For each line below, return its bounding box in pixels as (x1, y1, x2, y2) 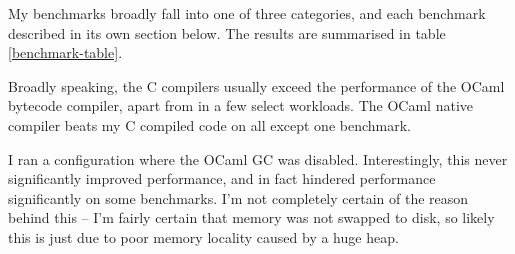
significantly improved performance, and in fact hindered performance (8, 168, 436, 189)
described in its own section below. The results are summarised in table (8, 22, 446, 43)
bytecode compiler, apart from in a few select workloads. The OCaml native (8, 95, 473, 116)
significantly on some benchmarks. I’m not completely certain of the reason (8, 187, 469, 208)
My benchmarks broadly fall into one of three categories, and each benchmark (8, 3, 486, 23)
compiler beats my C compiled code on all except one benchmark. (8, 114, 412, 135)
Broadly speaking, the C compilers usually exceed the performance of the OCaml (8, 75, 505, 96)
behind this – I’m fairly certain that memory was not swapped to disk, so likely (8, 207, 495, 228)
